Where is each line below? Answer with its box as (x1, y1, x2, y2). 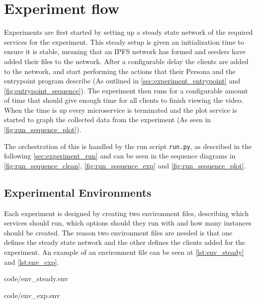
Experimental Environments (4, 184, 152, 200)
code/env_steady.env (4, 273, 69, 284)
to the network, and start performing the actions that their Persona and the (4, 66, 236, 76)
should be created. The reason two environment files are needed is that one (4, 227, 233, 237)
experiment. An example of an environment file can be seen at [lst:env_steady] (4, 247, 244, 257)
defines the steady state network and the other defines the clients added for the (4, 237, 246, 247)
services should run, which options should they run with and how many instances (4, 218, 252, 228)
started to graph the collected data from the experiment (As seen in (4, 114, 211, 125)
